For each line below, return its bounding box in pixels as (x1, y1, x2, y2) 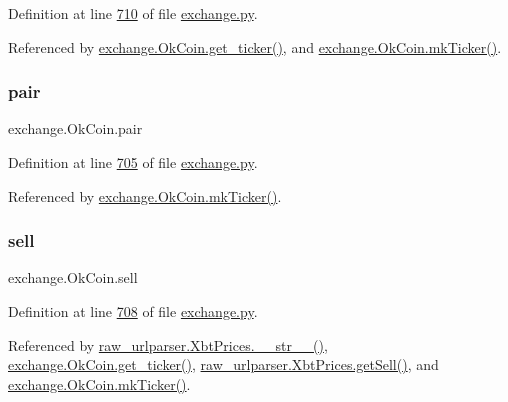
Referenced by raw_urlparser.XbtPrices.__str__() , (8, 334, 328, 355)
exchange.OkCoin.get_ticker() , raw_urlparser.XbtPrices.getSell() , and (8, 354, 439, 375)
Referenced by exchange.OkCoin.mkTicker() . (8, 185, 282, 206)
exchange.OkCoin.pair (8, 118, 143, 139)
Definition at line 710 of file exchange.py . (8, 3, 258, 23)
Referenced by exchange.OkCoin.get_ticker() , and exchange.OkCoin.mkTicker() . (8, 36, 502, 57)
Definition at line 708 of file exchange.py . (8, 301, 258, 321)
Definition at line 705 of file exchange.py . (8, 152, 258, 172)
